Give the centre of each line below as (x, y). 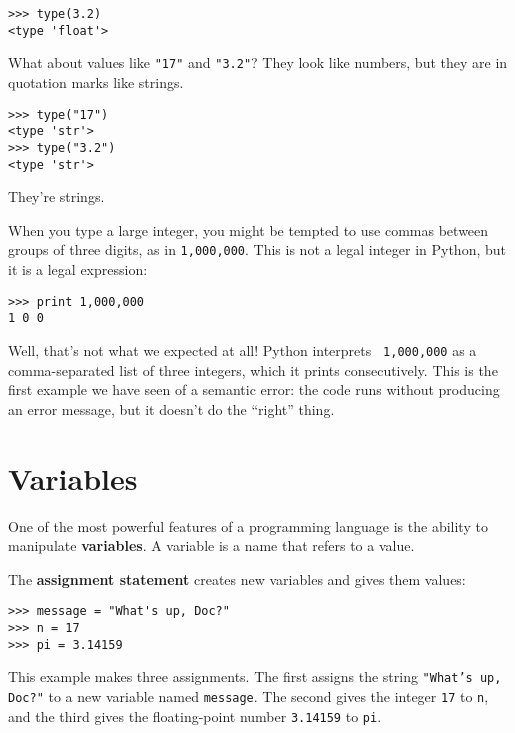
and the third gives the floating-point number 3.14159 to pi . (195, 715)
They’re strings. (56, 196)
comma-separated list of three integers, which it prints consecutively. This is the (253, 369)
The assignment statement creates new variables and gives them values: (237, 578)
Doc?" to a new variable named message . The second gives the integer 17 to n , (248, 695)
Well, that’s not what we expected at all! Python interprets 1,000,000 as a (242, 349)
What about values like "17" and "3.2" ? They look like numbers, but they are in (258, 62)
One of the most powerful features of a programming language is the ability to (248, 525)
